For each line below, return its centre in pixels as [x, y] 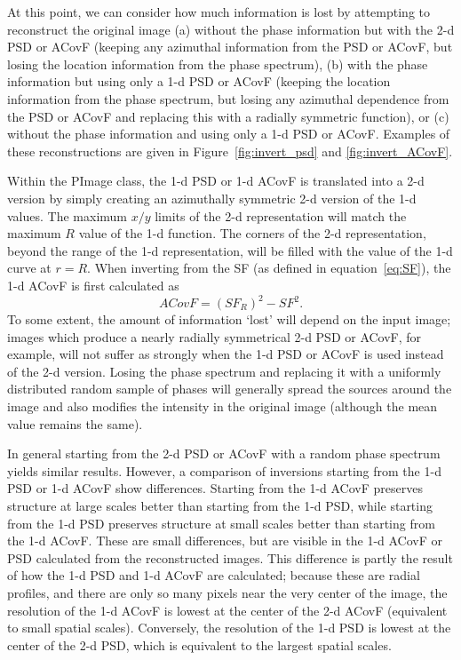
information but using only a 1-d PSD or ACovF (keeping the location [199, 81]
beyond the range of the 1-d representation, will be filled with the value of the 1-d [230, 250]
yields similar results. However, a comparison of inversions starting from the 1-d [224, 470]
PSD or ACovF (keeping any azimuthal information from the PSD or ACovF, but [230, 47]
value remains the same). [75, 423]
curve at [29, 268]
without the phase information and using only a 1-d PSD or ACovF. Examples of [229, 134]
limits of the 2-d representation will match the [281, 215]
